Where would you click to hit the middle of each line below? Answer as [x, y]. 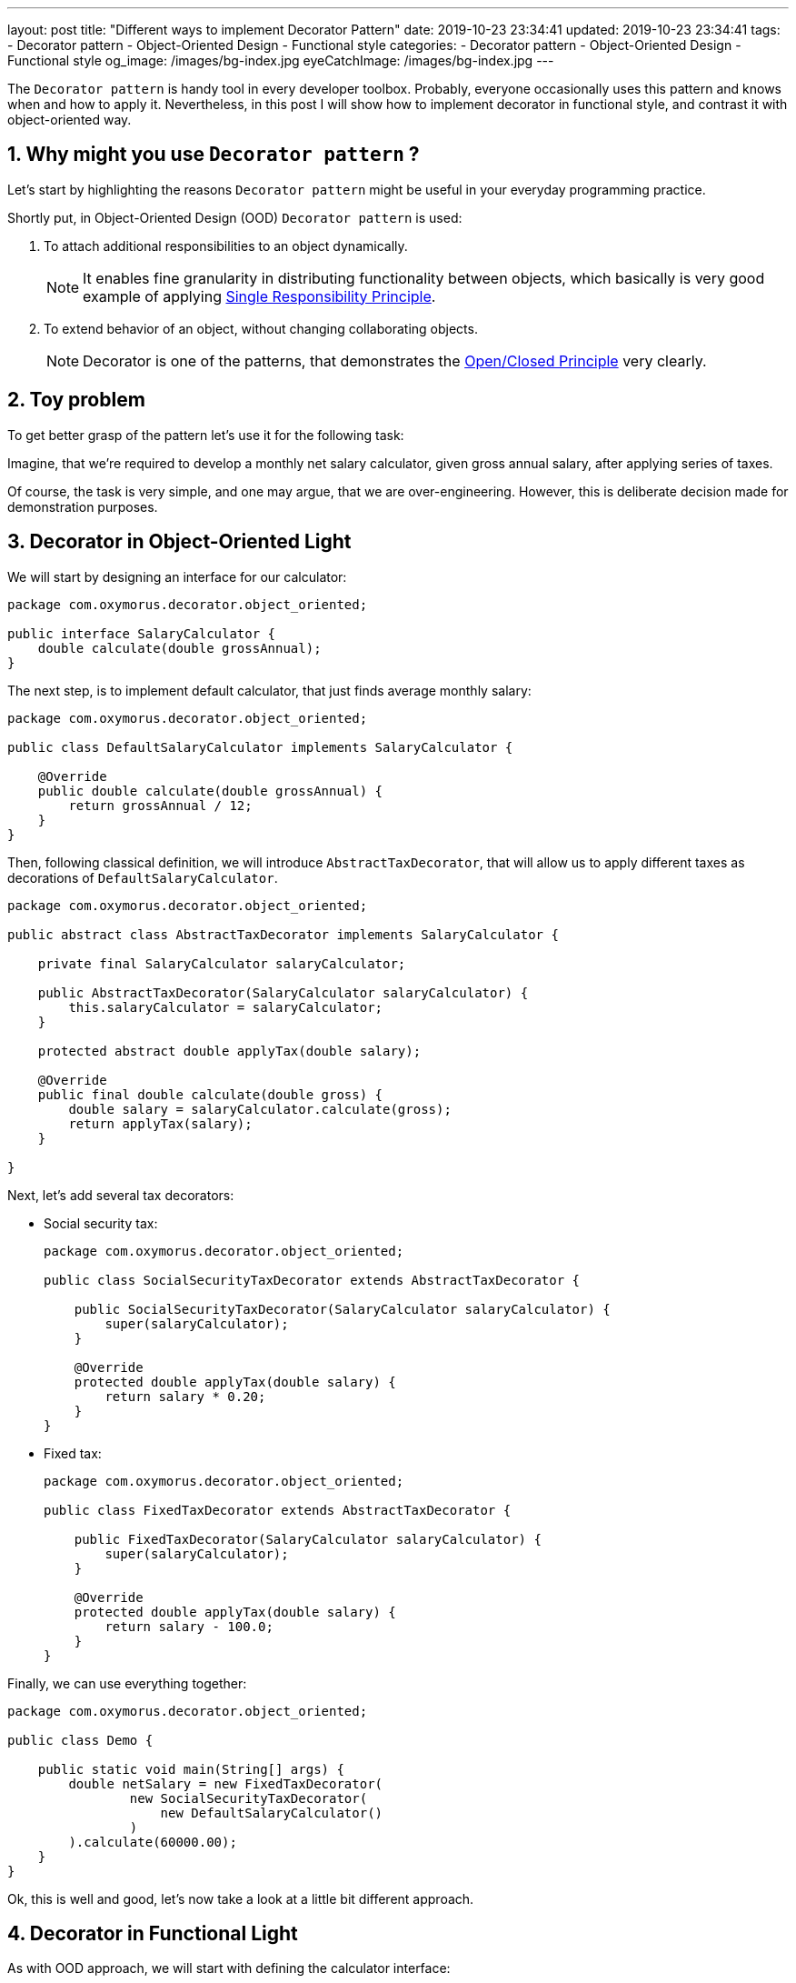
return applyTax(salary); [160, 1123]
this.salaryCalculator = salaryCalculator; [226, 1007]
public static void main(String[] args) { [191, 1769]
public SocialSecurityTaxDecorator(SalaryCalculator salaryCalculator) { [342, 1309]
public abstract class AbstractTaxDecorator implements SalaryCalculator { [283, 934]
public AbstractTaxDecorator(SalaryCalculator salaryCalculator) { [283, 992]
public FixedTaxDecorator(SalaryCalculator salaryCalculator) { [308, 1539]
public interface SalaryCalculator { [142, 633]
